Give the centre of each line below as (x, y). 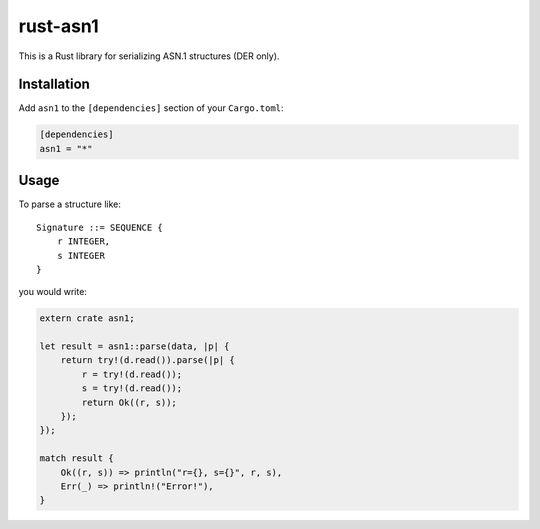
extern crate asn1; (87, 318)
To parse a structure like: (70, 204)
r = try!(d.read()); (132, 374)
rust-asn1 (58, 26)
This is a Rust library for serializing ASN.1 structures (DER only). (149, 56)
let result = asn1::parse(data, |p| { (134, 346)
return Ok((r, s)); (129, 402)
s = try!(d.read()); (132, 388)
